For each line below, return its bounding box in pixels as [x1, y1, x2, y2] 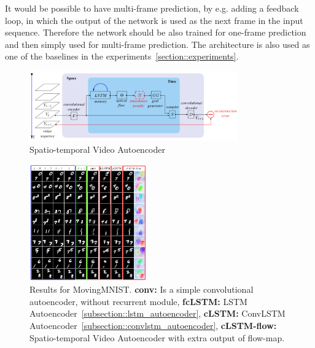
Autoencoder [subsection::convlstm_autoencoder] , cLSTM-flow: [29, 319, 277, 332]
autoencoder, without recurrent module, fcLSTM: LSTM [29, 295, 247, 307]
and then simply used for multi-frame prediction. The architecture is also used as [5, 37, 310, 50]
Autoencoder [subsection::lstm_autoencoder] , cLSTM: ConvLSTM [29, 307, 286, 320]
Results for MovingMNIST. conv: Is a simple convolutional [29, 283, 254, 296]
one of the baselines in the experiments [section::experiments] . [5, 50, 239, 63]
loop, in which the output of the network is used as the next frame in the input [5, 14, 303, 26]
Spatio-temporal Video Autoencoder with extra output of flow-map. [29, 331, 285, 344]
